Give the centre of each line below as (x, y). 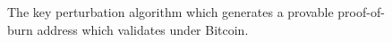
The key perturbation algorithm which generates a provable (170, 12)
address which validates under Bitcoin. (143, 29)
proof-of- (361, 12)
